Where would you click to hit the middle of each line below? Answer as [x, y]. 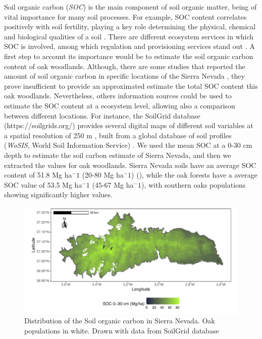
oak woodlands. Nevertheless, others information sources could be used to [118, 96]
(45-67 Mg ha [113, 184]
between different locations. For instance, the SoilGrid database [102, 115]
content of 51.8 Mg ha [38, 175]
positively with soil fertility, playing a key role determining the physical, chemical [130, 26]
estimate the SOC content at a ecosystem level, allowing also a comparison [120, 105]
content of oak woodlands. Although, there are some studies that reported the [125, 66]
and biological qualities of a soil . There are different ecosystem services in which [129, 36]
